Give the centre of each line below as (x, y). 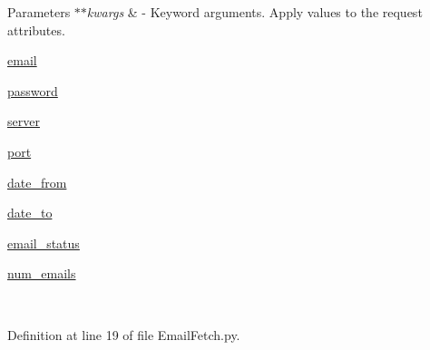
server (24, 121)
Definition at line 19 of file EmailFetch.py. (124, 334)
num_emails (42, 273)
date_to (30, 213)
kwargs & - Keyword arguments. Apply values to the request (254, 12)
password (33, 90)
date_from (37, 182)
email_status (44, 243)
